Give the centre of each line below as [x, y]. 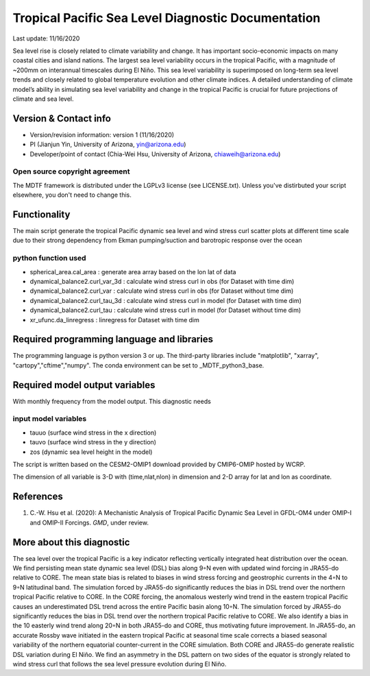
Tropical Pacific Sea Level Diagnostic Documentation [167, 18]
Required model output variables [84, 385]
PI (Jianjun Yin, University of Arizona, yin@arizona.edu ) [108, 145]
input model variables [50, 419]
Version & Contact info [62, 118]
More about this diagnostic [71, 542]
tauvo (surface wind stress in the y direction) [93, 442]
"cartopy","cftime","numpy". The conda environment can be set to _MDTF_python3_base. [138, 365]
